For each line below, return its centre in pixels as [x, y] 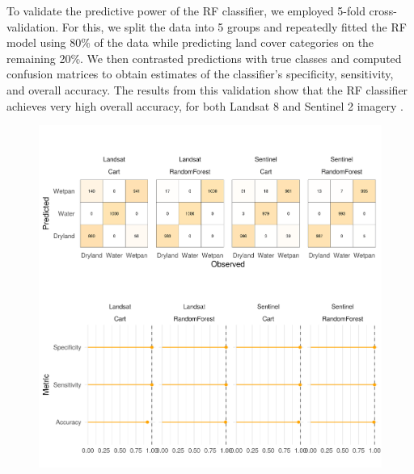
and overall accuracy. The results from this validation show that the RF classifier [207, 89]
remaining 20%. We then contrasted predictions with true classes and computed [204, 58]
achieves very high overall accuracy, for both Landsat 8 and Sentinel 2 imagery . [205, 105]
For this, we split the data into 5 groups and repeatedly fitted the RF [234, 26]
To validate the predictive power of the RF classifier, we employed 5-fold [186, 10]
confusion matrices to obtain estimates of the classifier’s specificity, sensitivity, [200, 74]
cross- [383, 10]
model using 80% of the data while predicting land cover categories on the [190, 42]
